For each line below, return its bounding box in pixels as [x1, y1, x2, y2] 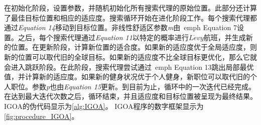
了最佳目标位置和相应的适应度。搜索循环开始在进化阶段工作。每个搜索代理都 [4, 12, 257, 23]
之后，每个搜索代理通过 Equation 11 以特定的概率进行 [18, 32, 189, 42]
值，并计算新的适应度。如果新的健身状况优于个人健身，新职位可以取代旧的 [4, 71, 250, 82]
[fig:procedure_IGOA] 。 [4, 110, 79, 121]
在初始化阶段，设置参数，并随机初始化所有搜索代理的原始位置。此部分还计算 [4, 3, 257, 13]
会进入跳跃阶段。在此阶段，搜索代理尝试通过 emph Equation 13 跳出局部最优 [4, 61, 254, 72]
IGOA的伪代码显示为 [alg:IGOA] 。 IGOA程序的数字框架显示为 [4, 100, 204, 111]
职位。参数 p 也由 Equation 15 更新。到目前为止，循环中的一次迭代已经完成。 [11, 81, 256, 91]
